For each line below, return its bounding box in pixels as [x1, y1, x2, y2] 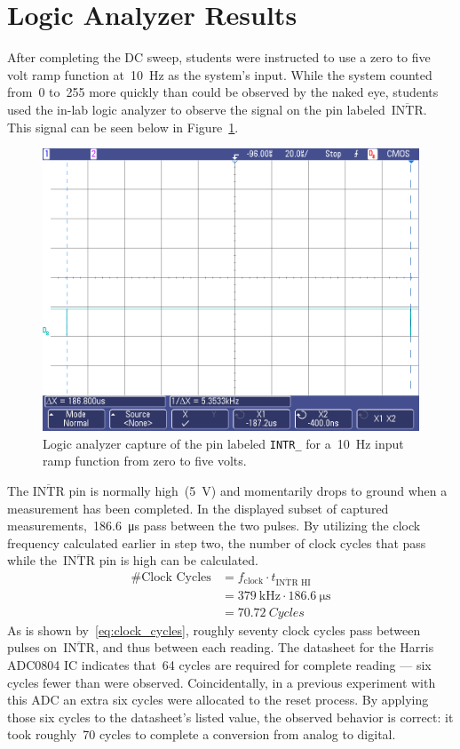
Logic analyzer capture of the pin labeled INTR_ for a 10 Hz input [43, 434, 404, 452]
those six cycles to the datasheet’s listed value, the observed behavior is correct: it [7, 707, 454, 726]
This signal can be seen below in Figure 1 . [7, 117, 239, 136]
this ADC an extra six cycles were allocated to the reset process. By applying [7, 690, 429, 709]
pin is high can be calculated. [99, 551, 258, 570]
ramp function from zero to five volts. [43, 451, 247, 470]
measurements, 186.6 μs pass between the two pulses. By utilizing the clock [7, 516, 421, 535]
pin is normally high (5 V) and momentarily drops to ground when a [68, 481, 448, 499]
